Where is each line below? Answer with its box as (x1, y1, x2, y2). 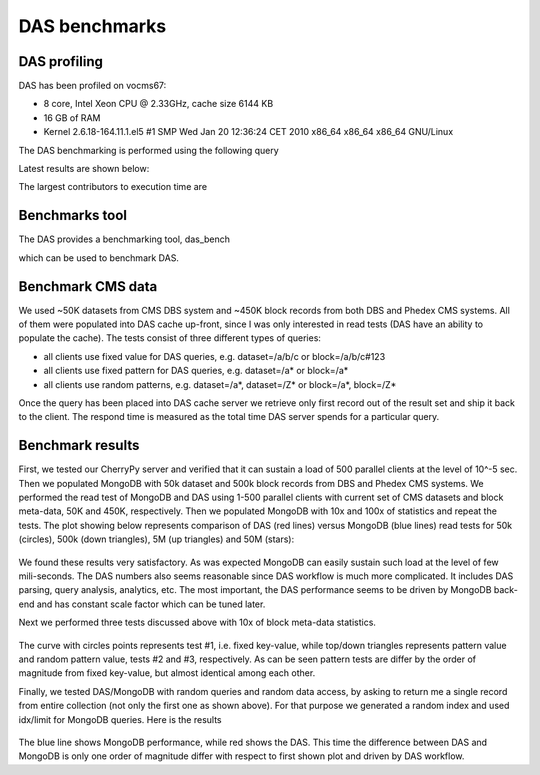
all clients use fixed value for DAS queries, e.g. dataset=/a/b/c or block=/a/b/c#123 (43, 350, 386, 362)
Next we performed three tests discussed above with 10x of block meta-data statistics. (18, 616, 377, 629)
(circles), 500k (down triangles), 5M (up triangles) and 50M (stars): (18, 533, 295, 545)
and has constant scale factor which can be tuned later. (36, 598, 266, 610)
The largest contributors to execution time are (18, 181, 208, 193)
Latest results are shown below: (18, 163, 150, 175)
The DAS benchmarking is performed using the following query (18, 144, 279, 156)
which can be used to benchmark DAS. (18, 251, 180, 264)
